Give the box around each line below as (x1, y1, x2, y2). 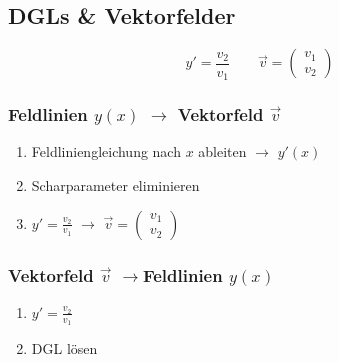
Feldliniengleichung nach (31, 141, 181, 162)
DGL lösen (31, 338, 98, 359)
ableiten (198, 141, 247, 162)
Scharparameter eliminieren (31, 175, 200, 196)
